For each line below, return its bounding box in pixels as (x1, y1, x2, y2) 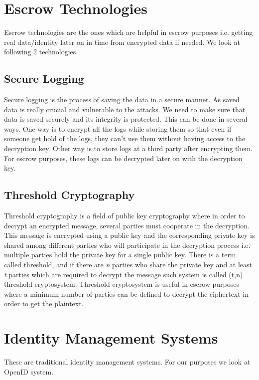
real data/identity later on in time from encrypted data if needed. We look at (4, 36, 240, 47)
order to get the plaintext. (4, 298, 84, 309)
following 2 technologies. (4, 46, 78, 57)
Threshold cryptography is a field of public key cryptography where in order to (4, 210, 245, 221)
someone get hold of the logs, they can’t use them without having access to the (4, 133, 246, 144)
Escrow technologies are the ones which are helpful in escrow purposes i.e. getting (4, 27, 253, 37)
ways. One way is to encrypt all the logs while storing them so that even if (4, 123, 232, 134)
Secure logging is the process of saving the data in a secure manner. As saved (4, 94, 240, 105)
